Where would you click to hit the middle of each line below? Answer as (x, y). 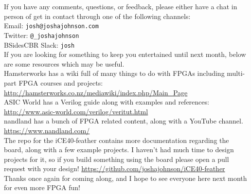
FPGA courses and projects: (61, 82)
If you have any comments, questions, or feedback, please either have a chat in (121, 6)
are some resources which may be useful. (64, 63)
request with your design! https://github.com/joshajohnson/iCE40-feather (115, 168)
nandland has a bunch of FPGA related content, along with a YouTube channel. (124, 121)
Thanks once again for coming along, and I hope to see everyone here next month (125, 178)
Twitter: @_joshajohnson (42, 35)
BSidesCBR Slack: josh (39, 44)
